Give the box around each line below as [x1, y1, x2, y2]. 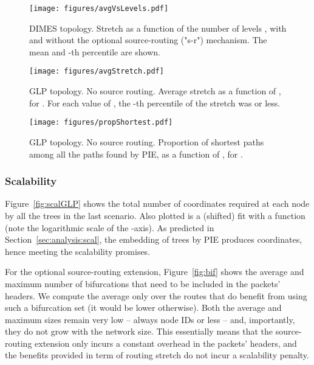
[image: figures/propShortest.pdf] [29, 118, 173, 127]
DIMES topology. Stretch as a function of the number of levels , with [29, 21, 287, 34]
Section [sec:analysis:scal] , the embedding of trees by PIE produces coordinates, [5, 233, 302, 246]
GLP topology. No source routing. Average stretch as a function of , [29, 85, 281, 97]
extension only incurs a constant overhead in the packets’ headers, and [35, 336, 297, 349]
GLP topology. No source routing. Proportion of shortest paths [29, 135, 264, 148]
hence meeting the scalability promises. [5, 245, 151, 257]
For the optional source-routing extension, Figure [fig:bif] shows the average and [5, 265, 304, 278]
